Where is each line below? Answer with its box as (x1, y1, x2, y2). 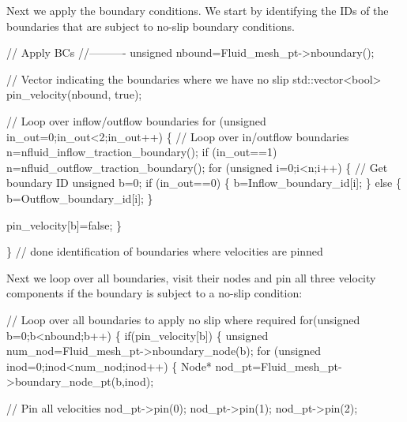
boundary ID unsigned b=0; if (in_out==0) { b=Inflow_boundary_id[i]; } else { (6, 174, 401, 191)
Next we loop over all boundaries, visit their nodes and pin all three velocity (6, 269, 376, 286)
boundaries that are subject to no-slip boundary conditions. (6, 17, 295, 34)
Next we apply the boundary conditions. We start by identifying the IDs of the (6, 2, 389, 18)
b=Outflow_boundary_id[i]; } (6, 189, 153, 206)
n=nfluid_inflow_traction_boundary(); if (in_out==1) (6, 144, 277, 160)
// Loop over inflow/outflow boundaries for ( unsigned (6, 112, 266, 129)
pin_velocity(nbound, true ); (6, 86, 142, 103)
